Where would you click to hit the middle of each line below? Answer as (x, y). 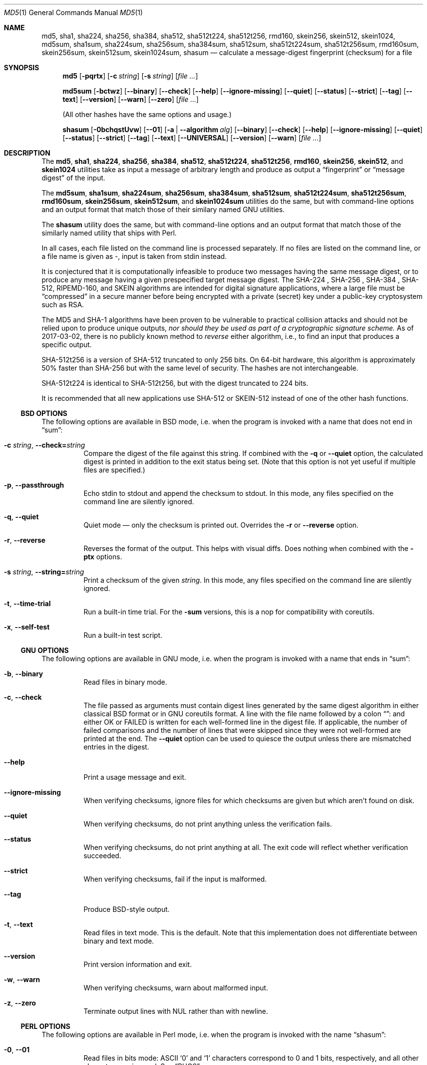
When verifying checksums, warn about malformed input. (176, 988)
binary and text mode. (119, 941)
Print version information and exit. (138, 964)
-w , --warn (22, 979)
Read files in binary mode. (125, 682)
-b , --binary (24, 674)
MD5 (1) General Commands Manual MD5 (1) (73, 12)
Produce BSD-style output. (126, 909)
